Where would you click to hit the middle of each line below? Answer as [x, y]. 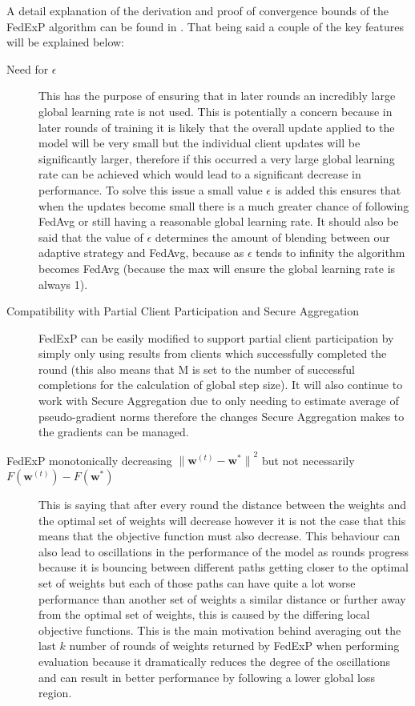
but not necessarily [308, 460]
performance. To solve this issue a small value [151, 189]
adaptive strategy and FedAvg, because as [141, 253]
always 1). [63, 284]
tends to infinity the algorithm [330, 253]
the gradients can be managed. [114, 432]
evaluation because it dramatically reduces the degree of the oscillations [215, 661]
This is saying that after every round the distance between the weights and [222, 505]
